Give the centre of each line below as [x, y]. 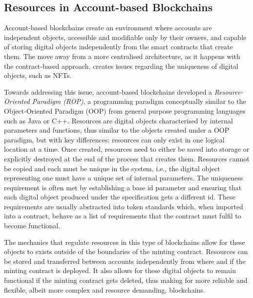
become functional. [32, 226]
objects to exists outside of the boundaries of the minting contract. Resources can [126, 251]
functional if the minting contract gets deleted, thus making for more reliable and [126, 280]
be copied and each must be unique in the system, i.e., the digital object [112, 168]
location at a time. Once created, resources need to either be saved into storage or [127, 149]
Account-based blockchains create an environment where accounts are [108, 28]
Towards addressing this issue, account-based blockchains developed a [108, 91]
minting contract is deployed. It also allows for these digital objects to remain [120, 270]
